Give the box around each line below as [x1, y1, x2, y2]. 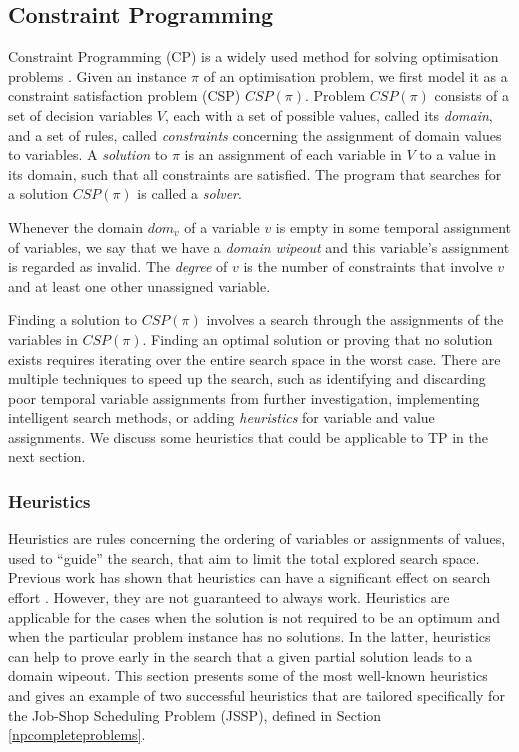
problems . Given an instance [8, 65, 187, 86]
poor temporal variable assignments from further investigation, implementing [8, 387, 480, 408]
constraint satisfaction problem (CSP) [8, 85, 241, 106]
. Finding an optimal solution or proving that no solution [142, 328, 493, 349]
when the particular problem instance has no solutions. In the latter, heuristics [8, 626, 491, 647]
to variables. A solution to [8, 144, 168, 165]
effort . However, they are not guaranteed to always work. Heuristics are [8, 587, 450, 608]
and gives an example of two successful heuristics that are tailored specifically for [8, 685, 505, 706]
